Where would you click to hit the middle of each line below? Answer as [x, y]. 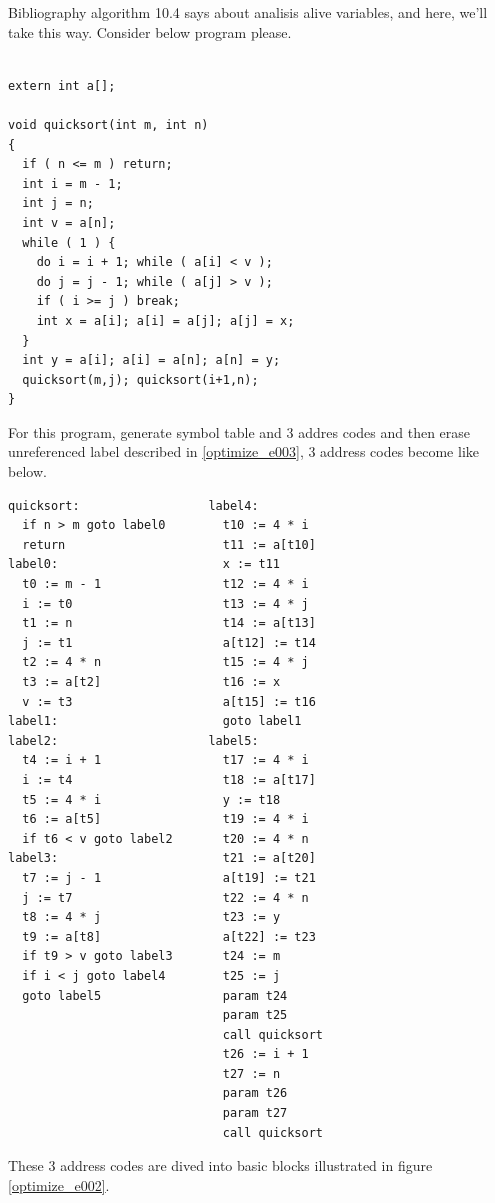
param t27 [255, 1113]
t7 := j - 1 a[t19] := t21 [169, 877]
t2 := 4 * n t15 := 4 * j [165, 662]
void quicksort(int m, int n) [108, 124]
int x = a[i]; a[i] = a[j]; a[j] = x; [165, 320]
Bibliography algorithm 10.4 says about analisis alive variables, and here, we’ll [248, 12]
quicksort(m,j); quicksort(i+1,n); [140, 379]
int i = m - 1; [72, 183]
